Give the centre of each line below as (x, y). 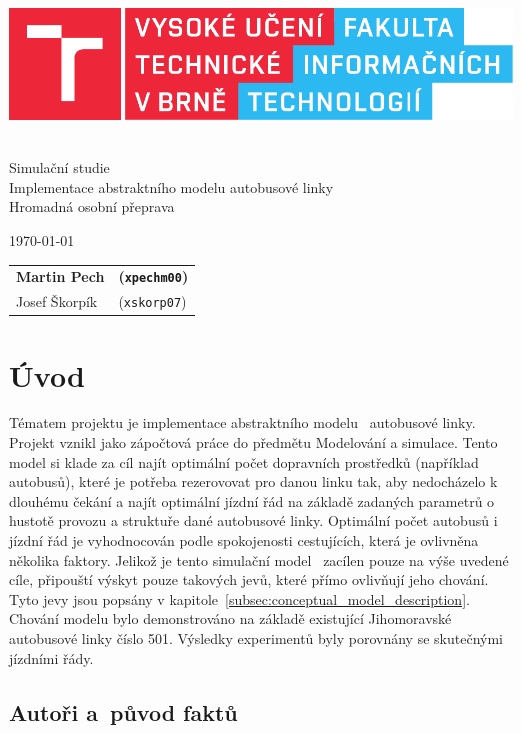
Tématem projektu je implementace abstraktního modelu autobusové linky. (242, 422)
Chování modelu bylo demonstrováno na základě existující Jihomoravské (230, 618)
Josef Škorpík (57, 301)
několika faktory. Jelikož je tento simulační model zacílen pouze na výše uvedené (259, 559)
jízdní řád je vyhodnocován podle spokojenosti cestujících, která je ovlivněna (244, 540)
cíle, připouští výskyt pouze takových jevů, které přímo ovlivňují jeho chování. (249, 579)
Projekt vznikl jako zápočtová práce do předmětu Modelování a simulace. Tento (253, 442)
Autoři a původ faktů (123, 711)
